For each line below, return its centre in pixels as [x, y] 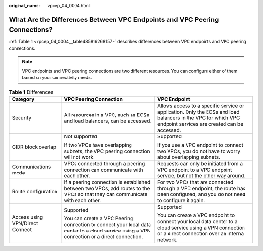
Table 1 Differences [31, 92]
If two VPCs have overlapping [98, 145]
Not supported [81, 136]
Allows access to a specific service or [201, 106]
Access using [28, 217]
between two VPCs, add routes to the [107, 188]
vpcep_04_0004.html [69, 6]
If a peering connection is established [107, 182]
